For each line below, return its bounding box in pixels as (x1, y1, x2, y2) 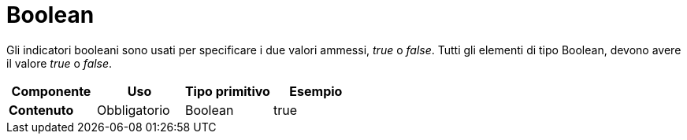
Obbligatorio (96, 101, 170, 118)
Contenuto (9, 101, 74, 118)
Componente (11, 83, 91, 99)
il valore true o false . (6, 56, 113, 70)
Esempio (289, 83, 343, 99)
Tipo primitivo (184, 83, 270, 99)
